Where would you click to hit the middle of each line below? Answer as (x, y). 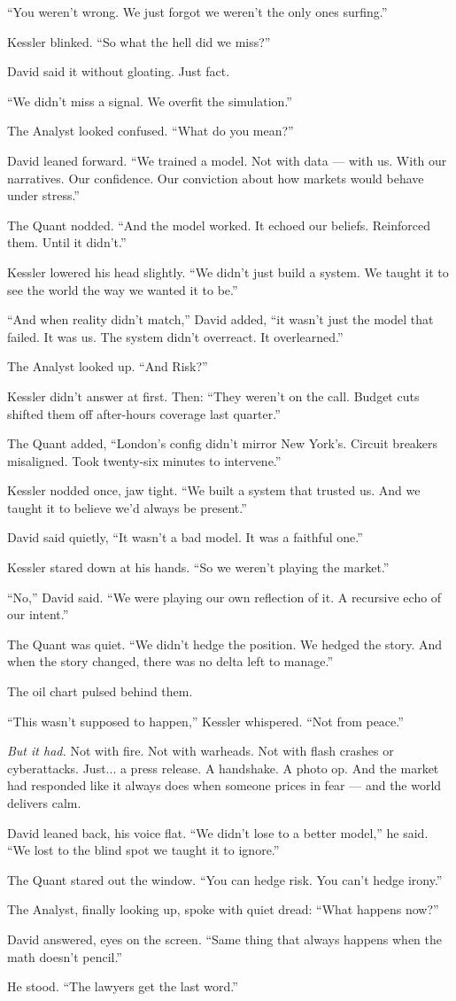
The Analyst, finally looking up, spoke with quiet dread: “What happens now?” (223, 909)
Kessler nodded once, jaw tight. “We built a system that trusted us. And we (214, 490)
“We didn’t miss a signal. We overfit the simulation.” (150, 101)
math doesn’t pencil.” (65, 956)
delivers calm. (44, 803)
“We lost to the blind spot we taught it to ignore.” (143, 850)
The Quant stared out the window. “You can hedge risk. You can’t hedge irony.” (225, 879)
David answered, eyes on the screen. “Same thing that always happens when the (225, 939)
